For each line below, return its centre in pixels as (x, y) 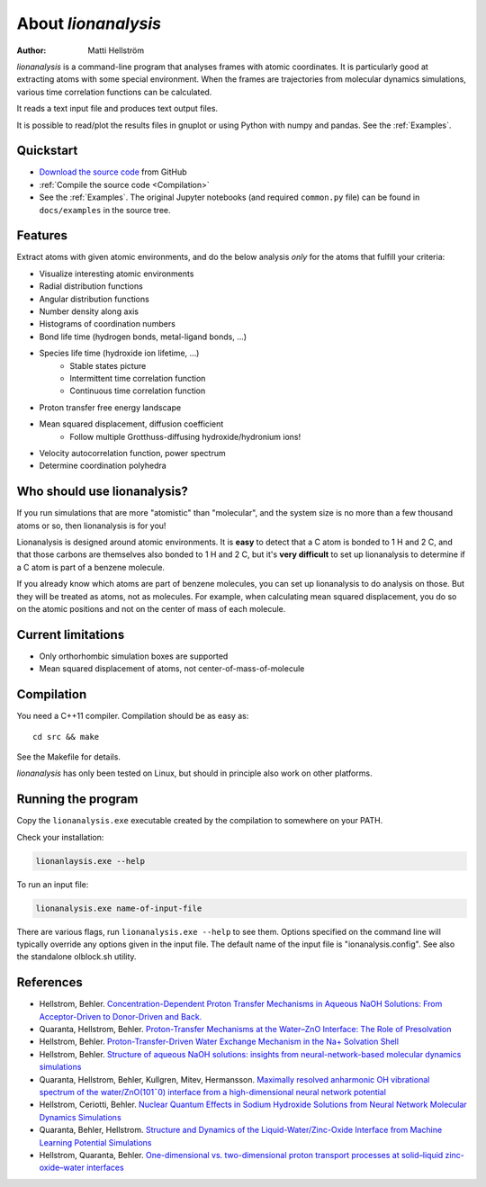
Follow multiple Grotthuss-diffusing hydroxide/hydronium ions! (185, 436)
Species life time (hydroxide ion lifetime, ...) (119, 353)
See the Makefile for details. (69, 757)
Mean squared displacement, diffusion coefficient (131, 424)
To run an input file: (53, 884)
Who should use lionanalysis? (103, 492)
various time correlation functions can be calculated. (114, 92)
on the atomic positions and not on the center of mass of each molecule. (151, 608)
